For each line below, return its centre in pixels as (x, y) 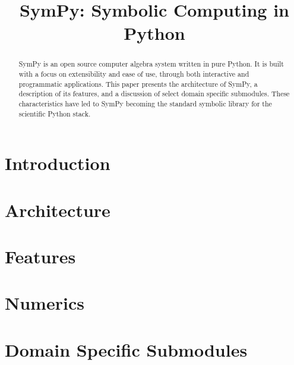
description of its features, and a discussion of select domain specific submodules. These (154, 94)
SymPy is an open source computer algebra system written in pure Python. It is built (151, 64)
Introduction (58, 163)
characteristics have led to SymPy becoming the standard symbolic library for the (145, 103)
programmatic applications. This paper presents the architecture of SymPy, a (138, 84)
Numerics (45, 303)
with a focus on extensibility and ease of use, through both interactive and (134, 74)
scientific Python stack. (55, 113)
